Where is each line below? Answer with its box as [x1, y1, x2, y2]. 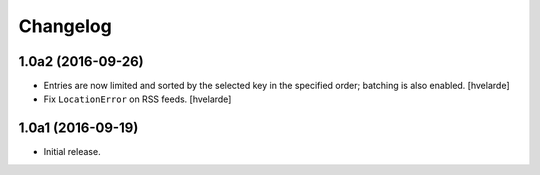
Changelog [18, 15, 112, 37]
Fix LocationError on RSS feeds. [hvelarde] [43, 93, 232, 105]
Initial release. [43, 146, 101, 158]
